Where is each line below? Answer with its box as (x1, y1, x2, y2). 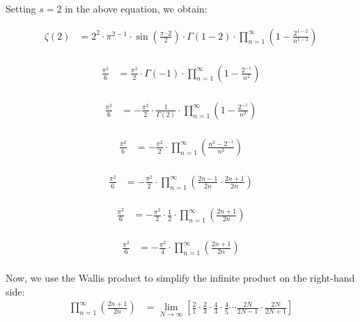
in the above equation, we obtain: (65, 1, 208, 15)
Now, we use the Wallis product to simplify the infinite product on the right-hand (6, 271, 355, 285)
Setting (6, 1, 36, 15)
